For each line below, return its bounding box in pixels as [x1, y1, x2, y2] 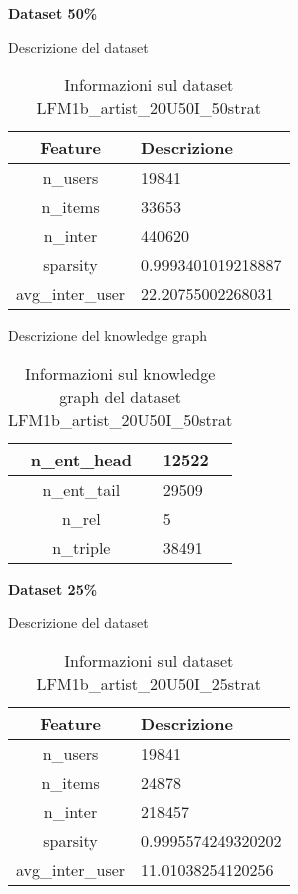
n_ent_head [30, 447, 132, 471]
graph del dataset [59, 384, 182, 408]
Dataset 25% [8, 578, 98, 599]
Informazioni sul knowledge [24, 361, 216, 385]
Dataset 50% [8, 3, 98, 23]
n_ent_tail [42, 477, 121, 501]
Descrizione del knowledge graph [8, 325, 208, 346]
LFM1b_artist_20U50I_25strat [36, 671, 261, 695]
